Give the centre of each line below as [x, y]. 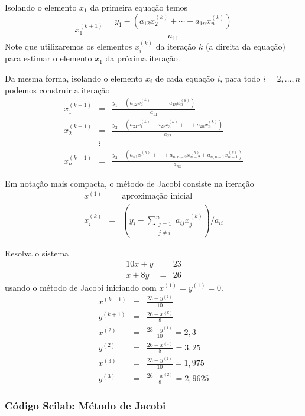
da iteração [176, 46]
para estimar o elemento [48, 58]
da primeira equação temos [139, 7]
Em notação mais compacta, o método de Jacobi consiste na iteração [129, 183]
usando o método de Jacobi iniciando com [81, 287]
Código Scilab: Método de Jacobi [85, 406]
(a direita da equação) [245, 46]
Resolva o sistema [37, 253]
